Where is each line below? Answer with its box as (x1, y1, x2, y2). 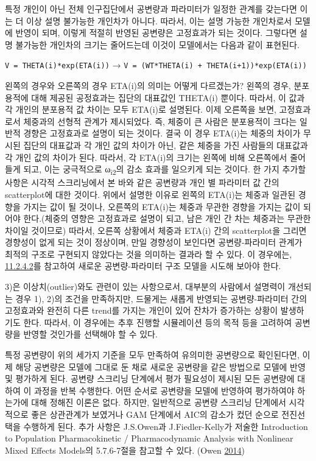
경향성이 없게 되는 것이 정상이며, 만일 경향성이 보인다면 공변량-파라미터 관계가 (5, 236, 303, 248)
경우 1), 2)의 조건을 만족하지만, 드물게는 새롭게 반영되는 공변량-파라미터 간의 (15, 292, 307, 304)
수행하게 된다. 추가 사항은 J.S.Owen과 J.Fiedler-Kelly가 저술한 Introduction (23, 420, 308, 432)
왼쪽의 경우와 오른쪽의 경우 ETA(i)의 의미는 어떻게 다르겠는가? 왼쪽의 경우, (5, 79, 291, 92)
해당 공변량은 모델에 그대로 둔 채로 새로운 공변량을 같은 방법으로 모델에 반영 (15, 360, 306, 373)
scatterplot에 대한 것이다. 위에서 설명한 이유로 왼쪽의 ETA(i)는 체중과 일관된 (5, 188, 296, 200)
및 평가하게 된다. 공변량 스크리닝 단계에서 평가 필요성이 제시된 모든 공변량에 (5, 372, 295, 385)
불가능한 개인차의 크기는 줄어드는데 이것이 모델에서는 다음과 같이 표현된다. (15, 38, 300, 51)
